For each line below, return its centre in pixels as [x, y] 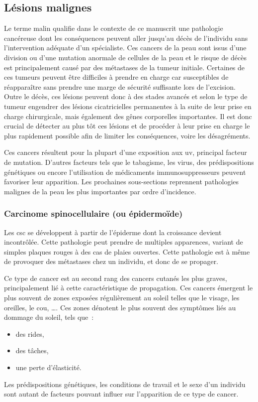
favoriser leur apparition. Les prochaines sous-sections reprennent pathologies [122, 182]
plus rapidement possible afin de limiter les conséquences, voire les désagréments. [127, 135]
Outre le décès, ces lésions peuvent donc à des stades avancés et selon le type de [126, 96]
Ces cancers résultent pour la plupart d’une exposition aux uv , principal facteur [126, 152]
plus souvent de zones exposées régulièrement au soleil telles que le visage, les [122, 298]
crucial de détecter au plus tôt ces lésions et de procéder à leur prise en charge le [127, 126]
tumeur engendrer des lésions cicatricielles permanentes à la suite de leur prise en [128, 106]
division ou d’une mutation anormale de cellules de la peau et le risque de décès [126, 57]
